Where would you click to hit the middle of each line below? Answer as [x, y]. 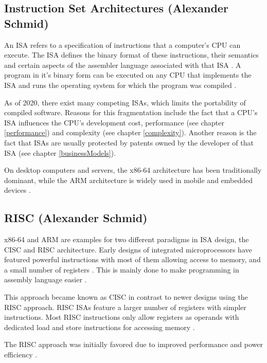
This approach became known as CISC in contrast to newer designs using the [126, 297]
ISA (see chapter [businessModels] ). [60, 152]
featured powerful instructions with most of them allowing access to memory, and [132, 259]
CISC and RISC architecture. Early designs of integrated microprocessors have [128, 249]
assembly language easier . [46, 279]
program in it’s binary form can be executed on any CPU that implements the [128, 75]
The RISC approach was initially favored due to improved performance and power [133, 344]
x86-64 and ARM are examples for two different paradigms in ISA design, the [127, 239]
